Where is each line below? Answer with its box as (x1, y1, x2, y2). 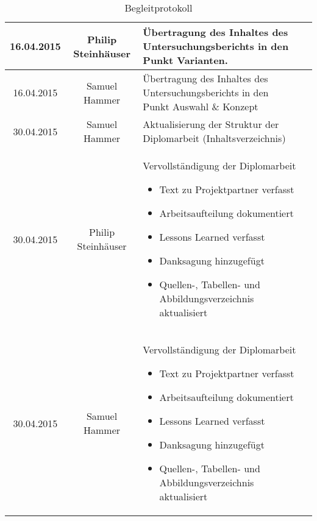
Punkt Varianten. (143, 53, 228, 67)
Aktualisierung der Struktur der (143, 117, 279, 131)
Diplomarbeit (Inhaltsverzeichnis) (143, 131, 286, 145)
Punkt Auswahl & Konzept (143, 99, 258, 113)
